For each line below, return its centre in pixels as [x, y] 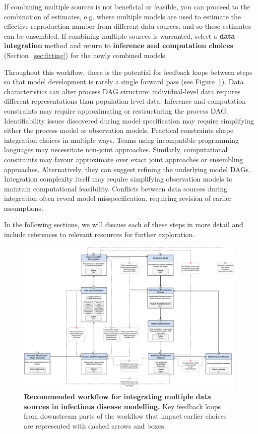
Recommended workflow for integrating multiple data [118, 397]
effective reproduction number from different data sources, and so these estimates [128, 26]
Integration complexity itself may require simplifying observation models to [118, 179]
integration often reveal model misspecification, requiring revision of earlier [118, 198]
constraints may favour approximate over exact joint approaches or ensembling [124, 159]
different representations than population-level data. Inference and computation [125, 101]
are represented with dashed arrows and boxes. [95, 426]
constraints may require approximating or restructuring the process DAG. [116, 110]
